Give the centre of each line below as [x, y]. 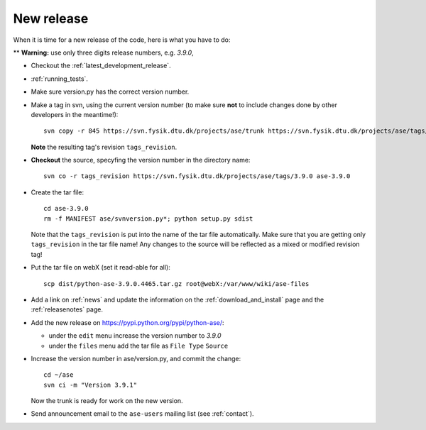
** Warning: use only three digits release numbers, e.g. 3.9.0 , [104, 53]
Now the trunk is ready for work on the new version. [107, 401]
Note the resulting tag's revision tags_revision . [104, 147]
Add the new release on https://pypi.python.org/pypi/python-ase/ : [127, 322]
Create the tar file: [58, 192]
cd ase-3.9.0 [66, 209]
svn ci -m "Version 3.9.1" [91, 385]
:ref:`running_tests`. [60, 79]
